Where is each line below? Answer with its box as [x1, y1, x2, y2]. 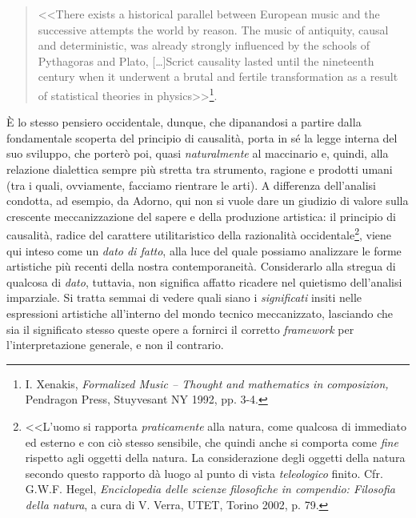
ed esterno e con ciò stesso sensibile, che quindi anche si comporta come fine [25, 433, 398, 450]
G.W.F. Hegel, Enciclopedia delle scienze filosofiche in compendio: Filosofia [25, 480, 396, 497]
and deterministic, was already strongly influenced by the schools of [38, 37, 370, 54]
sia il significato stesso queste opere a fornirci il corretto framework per [6, 320, 354, 337]
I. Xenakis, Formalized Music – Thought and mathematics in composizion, [25, 375, 389, 392]
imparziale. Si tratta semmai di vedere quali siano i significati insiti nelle [6, 289, 362, 306]
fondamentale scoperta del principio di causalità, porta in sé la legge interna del [6, 129, 398, 146]
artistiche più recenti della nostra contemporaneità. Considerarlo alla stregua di [6, 258, 396, 275]
